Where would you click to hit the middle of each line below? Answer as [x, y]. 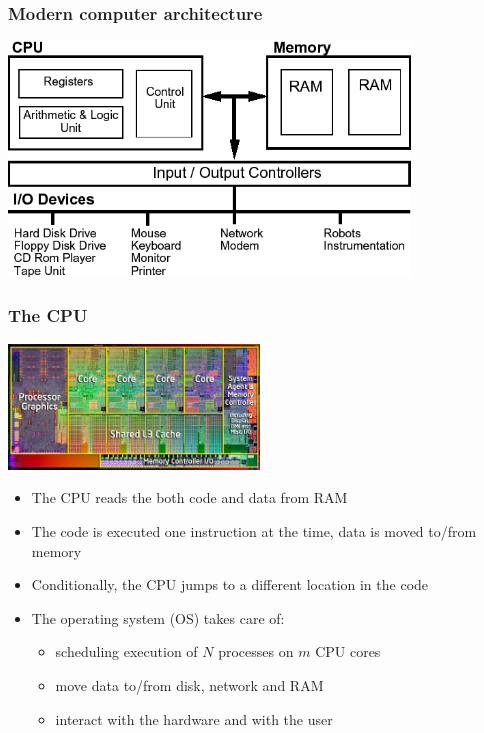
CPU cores [348, 651]
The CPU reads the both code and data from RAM [189, 497]
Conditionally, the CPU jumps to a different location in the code [230, 584]
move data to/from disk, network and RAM [189, 684]
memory [56, 550]
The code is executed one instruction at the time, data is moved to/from [254, 530]
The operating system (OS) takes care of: [158, 617]
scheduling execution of [126, 651]
